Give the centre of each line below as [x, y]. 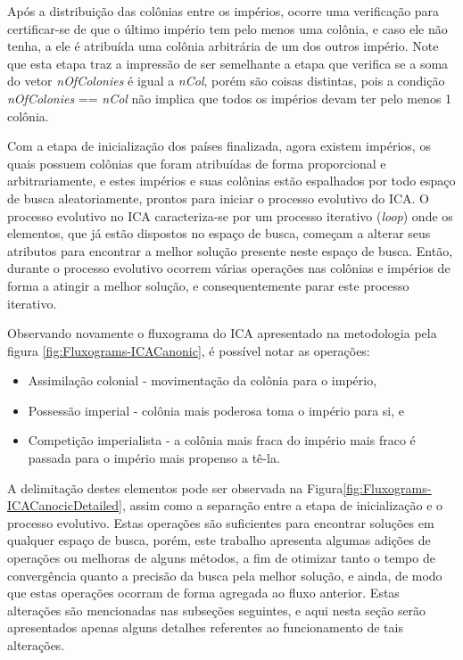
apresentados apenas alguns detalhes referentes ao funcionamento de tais [205, 627]
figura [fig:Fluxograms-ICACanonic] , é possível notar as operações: [189, 350]
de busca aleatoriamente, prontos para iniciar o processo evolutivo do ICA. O [218, 198]
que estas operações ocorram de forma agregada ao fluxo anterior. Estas [203, 593]
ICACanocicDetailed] [65, 505]
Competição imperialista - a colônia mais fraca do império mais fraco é [222, 440]
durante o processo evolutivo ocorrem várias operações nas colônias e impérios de [229, 268]
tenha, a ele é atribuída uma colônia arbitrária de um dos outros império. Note [223, 46]
